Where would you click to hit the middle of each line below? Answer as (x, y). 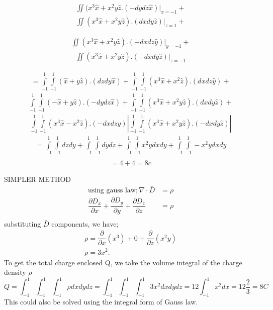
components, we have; (85, 223)
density (15, 272)
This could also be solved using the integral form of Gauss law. (101, 302)
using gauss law (112, 191)
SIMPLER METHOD (38, 179)
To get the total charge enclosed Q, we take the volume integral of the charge (123, 262)
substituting (23, 223)
